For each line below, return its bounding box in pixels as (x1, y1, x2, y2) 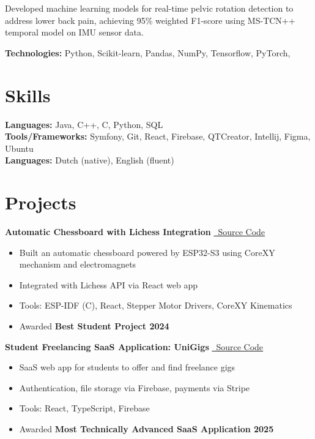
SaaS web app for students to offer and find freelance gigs (19, 361, 235, 373)
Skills (5, 82, 51, 107)
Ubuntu (5, 141, 34, 154)
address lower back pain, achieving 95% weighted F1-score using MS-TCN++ (5, 13, 295, 26)
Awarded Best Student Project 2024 (19, 319, 169, 332)
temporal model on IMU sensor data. (5, 26, 144, 39)
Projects (5, 190, 76, 215)
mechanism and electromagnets (19, 258, 136, 271)
